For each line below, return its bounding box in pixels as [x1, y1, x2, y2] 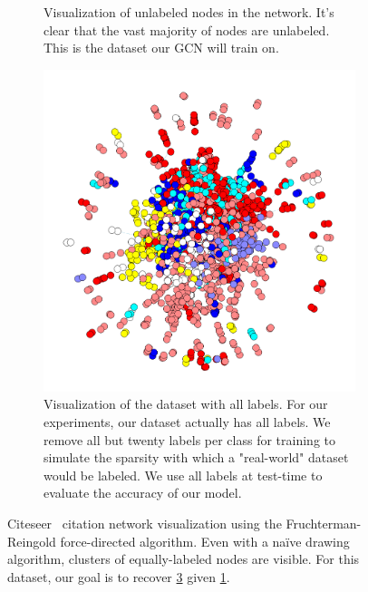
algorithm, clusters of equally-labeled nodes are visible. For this [7, 549, 360, 568]
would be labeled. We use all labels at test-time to [44, 465, 323, 484]
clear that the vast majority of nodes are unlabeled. [44, 20, 330, 39]
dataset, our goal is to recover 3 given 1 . [7, 567, 230, 586]
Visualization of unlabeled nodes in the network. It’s [44, 3, 334, 21]
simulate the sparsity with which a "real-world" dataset [44, 448, 349, 467]
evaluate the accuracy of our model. [44, 483, 242, 502]
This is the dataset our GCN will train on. [44, 38, 279, 57]
